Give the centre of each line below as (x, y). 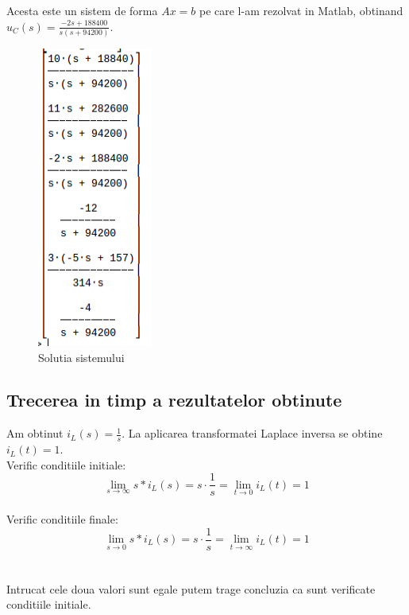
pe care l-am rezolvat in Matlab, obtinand (301, 10)
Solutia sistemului (81, 357)
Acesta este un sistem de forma (82, 10)
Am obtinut (35, 433)
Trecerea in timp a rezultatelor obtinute (174, 400)
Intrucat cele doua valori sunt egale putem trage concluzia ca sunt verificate (191, 588)
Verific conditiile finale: (62, 518)
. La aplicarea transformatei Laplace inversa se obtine (252, 433)
